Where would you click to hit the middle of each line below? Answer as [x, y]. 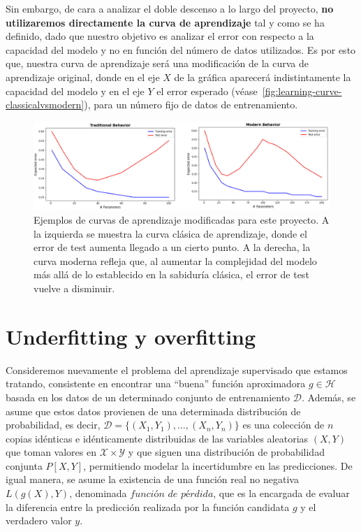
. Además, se [329, 397]
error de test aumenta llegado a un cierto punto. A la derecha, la [172, 247]
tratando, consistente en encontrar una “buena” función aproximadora [156, 383]
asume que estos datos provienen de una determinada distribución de [153, 411]
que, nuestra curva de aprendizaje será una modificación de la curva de [157, 63]
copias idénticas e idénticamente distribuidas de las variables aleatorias [157, 438]
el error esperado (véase [207, 91]
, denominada [98, 493]
